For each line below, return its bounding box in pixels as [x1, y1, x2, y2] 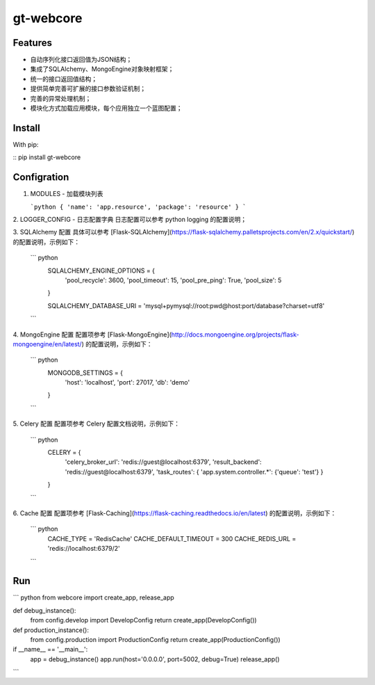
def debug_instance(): [12, 606, 76, 615]
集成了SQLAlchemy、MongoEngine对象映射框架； [30, 65, 174, 73]
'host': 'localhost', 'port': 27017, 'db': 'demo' [65, 378, 190, 387]
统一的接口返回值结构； [30, 74, 97, 83]
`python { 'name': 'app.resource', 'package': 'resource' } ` [30, 202, 247, 211]
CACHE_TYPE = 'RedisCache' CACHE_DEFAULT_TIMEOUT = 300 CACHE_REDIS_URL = [47, 534, 297, 542]
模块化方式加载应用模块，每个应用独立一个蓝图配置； [30, 104, 183, 113]
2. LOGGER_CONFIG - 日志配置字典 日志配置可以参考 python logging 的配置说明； [12, 216, 247, 223]
